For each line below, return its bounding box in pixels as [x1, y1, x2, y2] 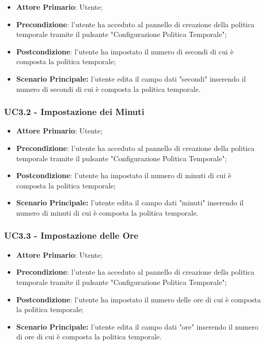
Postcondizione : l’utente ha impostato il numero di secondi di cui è [16, 46, 234, 56]
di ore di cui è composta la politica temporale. [16, 331, 162, 342]
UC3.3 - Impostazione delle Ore [4, 229, 139, 242]
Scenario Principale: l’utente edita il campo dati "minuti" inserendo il [16, 197, 244, 208]
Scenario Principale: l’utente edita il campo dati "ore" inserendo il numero [16, 321, 259, 332]
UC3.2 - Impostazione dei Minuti [4, 105, 144, 118]
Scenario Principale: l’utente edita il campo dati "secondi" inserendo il [16, 73, 246, 84]
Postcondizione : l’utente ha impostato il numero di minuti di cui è [16, 170, 232, 181]
